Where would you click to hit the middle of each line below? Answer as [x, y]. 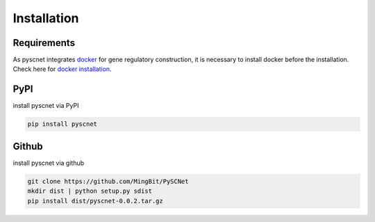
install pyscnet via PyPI [46, 106]
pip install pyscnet [62, 124]
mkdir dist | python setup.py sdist [90, 191]
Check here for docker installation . [62, 69]
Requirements [44, 43]
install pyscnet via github [49, 163]
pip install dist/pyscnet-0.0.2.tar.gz [95, 201]
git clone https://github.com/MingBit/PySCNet [108, 181]
